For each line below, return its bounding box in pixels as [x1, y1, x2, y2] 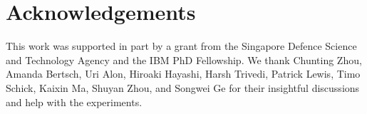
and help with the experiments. [6, 94, 143, 109]
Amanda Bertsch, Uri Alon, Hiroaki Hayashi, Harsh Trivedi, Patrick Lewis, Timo [6, 66, 361, 81]
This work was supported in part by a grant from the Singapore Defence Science [6, 38, 357, 53]
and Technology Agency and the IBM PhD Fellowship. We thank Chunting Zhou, [6, 52, 362, 67]
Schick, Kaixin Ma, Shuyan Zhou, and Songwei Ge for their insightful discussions [6, 80, 360, 95]
